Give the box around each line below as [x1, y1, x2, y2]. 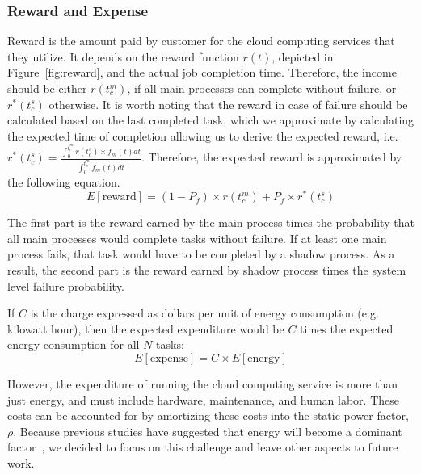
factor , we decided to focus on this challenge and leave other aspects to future [7, 438, 398, 455]
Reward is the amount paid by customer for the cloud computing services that [7, 32, 395, 49]
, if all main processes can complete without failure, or [127, 80, 397, 96]
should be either [7, 80, 87, 96]
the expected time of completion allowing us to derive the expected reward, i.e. [7, 127, 398, 144]
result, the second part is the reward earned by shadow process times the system [7, 261, 406, 278]
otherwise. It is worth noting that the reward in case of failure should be [48, 95, 408, 112]
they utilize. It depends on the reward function [7, 48, 239, 65]
